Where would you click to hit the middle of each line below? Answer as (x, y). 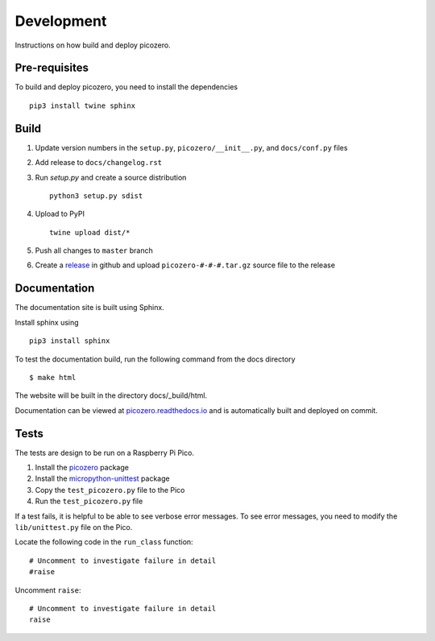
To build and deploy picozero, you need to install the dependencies (126, 87)
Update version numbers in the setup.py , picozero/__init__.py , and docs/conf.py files (191, 147)
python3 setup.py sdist (96, 196)
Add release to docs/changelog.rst (99, 163)
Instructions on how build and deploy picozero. (93, 45)
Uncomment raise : (48, 590)
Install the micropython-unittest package (102, 478)
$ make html (53, 377)
